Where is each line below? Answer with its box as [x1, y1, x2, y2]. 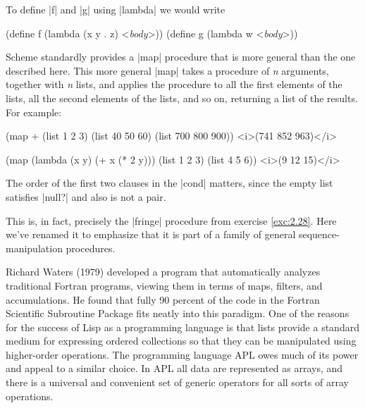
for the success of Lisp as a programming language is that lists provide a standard [6, 319, 359, 334]
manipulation [6, 240, 63, 255]
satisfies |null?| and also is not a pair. [6, 189, 166, 204]
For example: [6, 104, 62, 119]
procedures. [66, 240, 116, 255]
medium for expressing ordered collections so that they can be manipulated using [6, 333, 357, 348]
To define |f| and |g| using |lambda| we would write [6, 2, 225, 16]
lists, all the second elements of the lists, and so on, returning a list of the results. [6, 90, 358, 105]
